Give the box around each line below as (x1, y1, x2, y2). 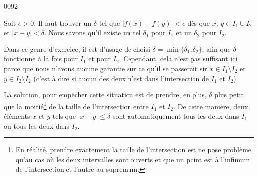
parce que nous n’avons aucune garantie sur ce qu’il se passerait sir (4, 63, 207, 73)
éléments (4, 111, 30, 121)
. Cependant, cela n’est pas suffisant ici (119, 53, 238, 64)
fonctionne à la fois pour (4, 53, 78, 64)
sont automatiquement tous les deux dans (112, 111, 239, 121)
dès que (187, 17, 210, 28)
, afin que (202, 44, 231, 54)
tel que (99, 17, 120, 28)
